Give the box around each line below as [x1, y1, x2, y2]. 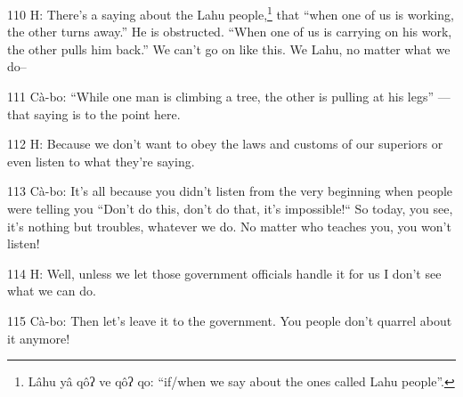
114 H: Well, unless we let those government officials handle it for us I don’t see [7, 263, 442, 282]
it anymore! [7, 328, 70, 347]
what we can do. [7, 281, 96, 300]
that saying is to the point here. [7, 104, 181, 123]
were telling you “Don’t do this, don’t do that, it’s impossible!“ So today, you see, [7, 199, 453, 217]
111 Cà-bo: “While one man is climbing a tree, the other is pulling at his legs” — [7, 87, 451, 106]
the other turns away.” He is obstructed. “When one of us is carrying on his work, [7, 22, 452, 41]
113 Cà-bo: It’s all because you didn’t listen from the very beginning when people [7, 182, 453, 200]
